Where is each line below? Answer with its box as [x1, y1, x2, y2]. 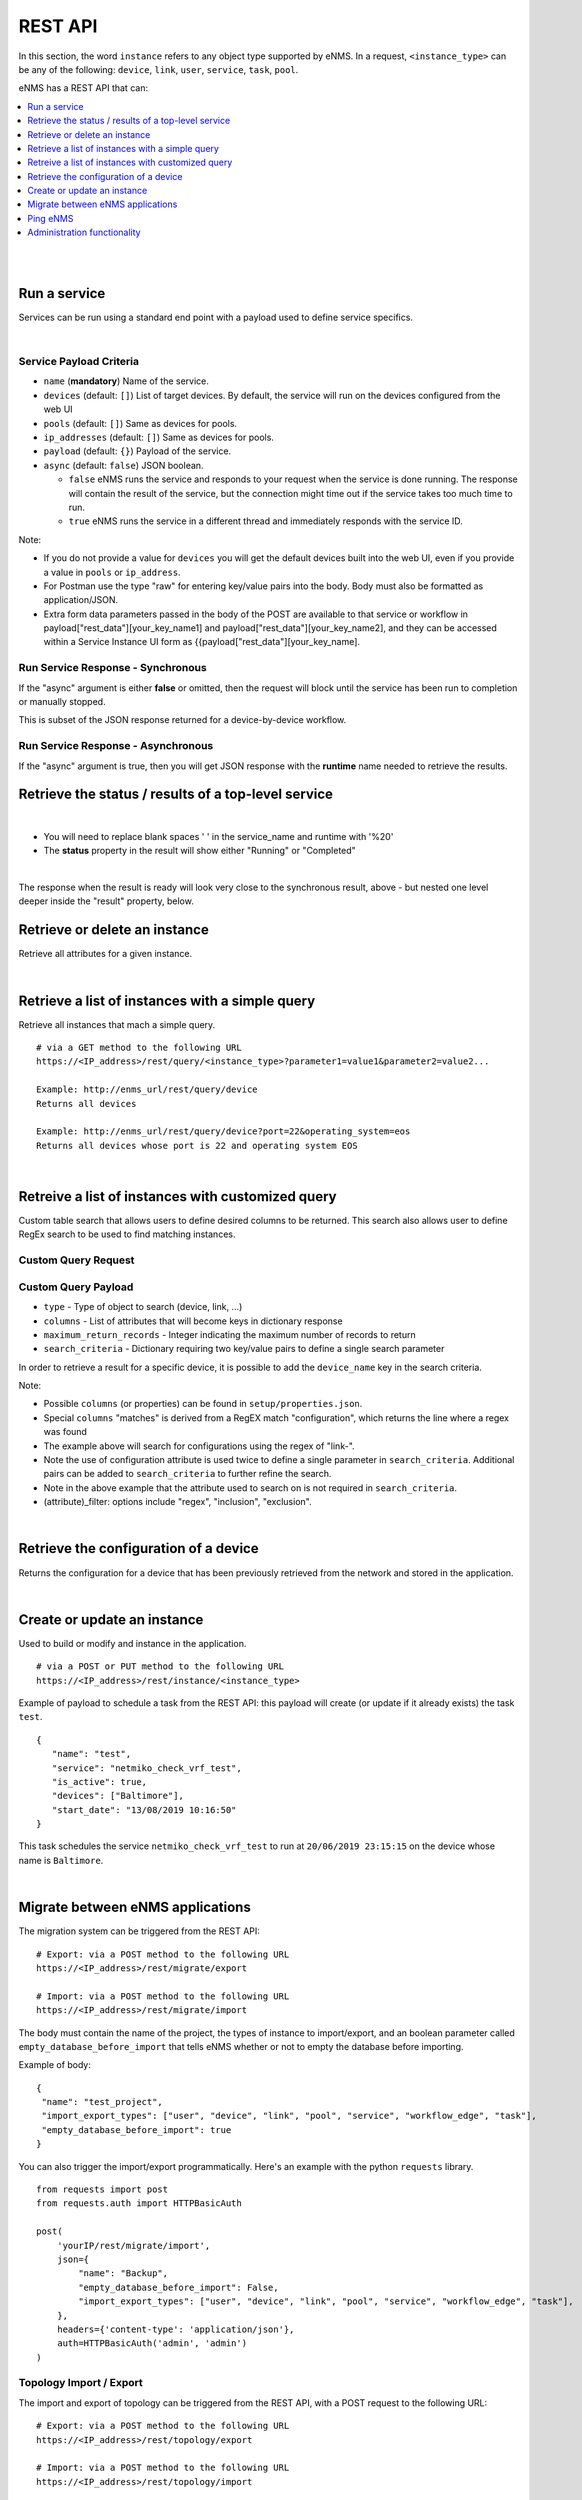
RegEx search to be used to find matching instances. [18, 1228, 236, 1240]
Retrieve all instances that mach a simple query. [18, 1018, 216, 1030]
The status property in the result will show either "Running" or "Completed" [43, 845, 357, 857]
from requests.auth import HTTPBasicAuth [36, 2198, 242, 2209]
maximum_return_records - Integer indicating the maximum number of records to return [43, 1328, 416, 1340]
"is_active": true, [51, 1776, 148, 1787]
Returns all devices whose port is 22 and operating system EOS [36, 1140, 359, 1151]
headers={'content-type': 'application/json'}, [56, 2323, 295, 2335]
